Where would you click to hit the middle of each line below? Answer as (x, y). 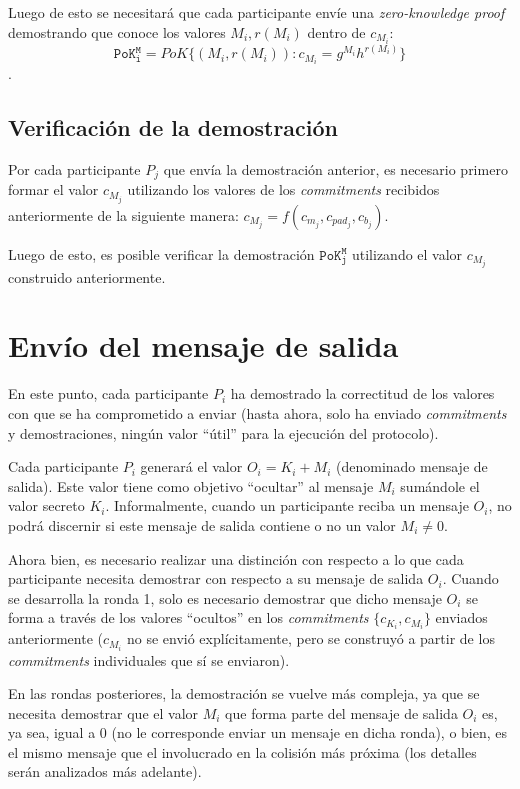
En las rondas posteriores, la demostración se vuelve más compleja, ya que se (244, 693)
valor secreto (46, 505)
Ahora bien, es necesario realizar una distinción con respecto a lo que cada (236, 558)
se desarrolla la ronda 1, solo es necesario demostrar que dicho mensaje (225, 597)
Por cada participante (74, 169)
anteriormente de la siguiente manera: (123, 214)
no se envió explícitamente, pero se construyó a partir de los (310, 638)
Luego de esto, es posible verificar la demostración (161, 253)
